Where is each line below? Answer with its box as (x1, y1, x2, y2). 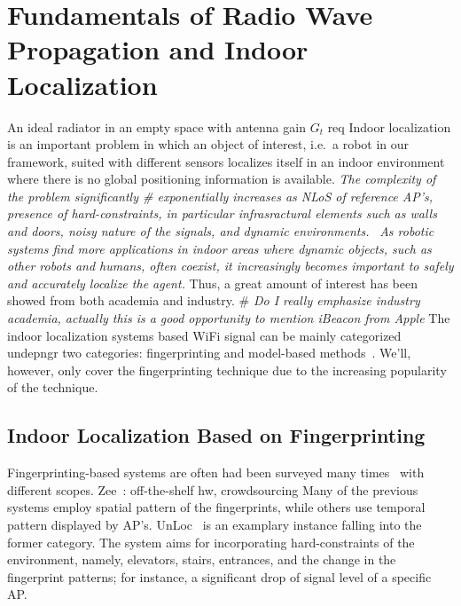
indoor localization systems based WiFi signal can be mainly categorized (7, 326, 402, 344)
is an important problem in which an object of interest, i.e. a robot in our (7, 135, 410, 153)
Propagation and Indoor (7, 31, 309, 67)
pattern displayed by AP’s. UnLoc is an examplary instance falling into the (7, 515, 422, 533)
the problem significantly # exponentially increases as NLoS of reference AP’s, (7, 186, 434, 205)
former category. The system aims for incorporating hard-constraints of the (7, 532, 415, 551)
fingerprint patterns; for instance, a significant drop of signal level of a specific (7, 567, 432, 586)
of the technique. (7, 378, 98, 397)
